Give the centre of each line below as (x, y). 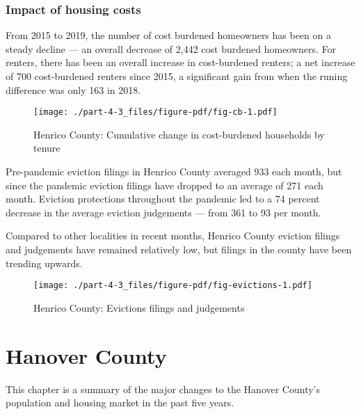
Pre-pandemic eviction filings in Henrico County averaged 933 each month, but (174, 172)
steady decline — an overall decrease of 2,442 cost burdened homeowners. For (171, 48)
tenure (47, 148)
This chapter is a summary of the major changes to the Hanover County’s (163, 389)
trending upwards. (44, 263)
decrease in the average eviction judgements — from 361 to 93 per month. (163, 212)
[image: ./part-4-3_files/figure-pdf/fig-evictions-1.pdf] (173, 286)
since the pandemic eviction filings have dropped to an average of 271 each (165, 185)
